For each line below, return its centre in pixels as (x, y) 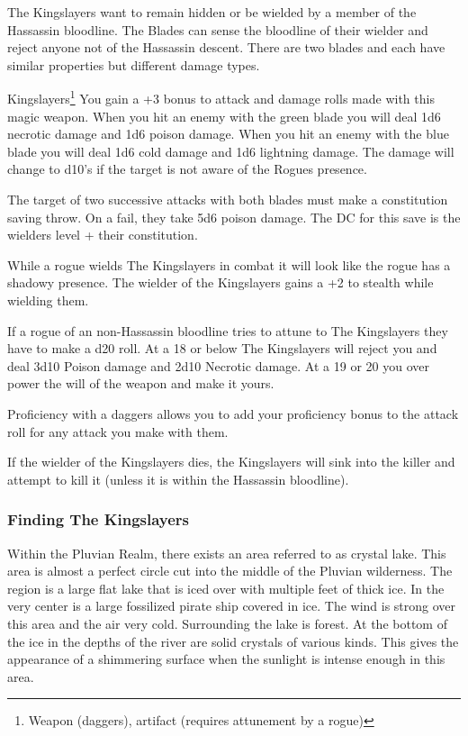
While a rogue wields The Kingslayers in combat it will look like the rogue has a (229, 264)
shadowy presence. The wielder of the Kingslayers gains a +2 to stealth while (220, 282)
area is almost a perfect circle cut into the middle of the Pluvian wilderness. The (230, 571)
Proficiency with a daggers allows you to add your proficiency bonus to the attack (233, 413)
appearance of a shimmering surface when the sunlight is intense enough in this (226, 659)
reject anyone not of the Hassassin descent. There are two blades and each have (226, 47)
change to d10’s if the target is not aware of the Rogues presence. (187, 169)
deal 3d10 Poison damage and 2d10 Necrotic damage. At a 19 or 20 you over (218, 365)
